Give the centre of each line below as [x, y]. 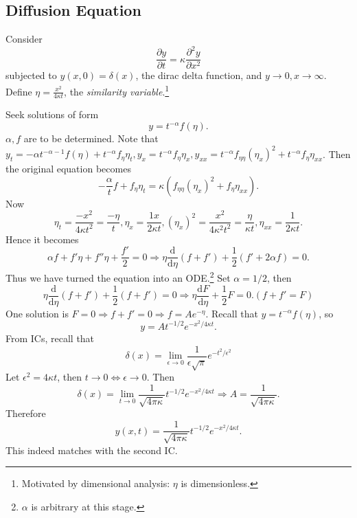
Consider [24, 39]
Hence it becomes [42, 239]
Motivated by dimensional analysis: [96, 483]
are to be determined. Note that [91, 138]
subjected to [31, 75]
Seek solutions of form [52, 114]
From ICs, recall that [50, 338]
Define [19, 91]
